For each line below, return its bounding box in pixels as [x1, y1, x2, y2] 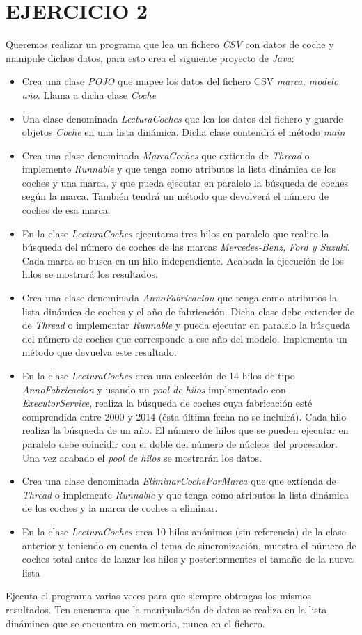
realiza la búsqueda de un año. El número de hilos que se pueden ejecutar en [22, 423, 349, 437]
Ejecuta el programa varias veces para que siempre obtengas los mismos [6, 588, 312, 603]
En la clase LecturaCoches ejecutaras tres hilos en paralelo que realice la [22, 226, 329, 240]
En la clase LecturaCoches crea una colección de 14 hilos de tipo [22, 368, 295, 382]
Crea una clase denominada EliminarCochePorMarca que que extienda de [22, 473, 336, 488]
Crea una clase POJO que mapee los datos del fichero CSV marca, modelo [22, 74, 339, 88]
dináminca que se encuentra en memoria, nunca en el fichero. [6, 616, 265, 630]
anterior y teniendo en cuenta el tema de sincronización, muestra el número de [22, 538, 356, 552]
